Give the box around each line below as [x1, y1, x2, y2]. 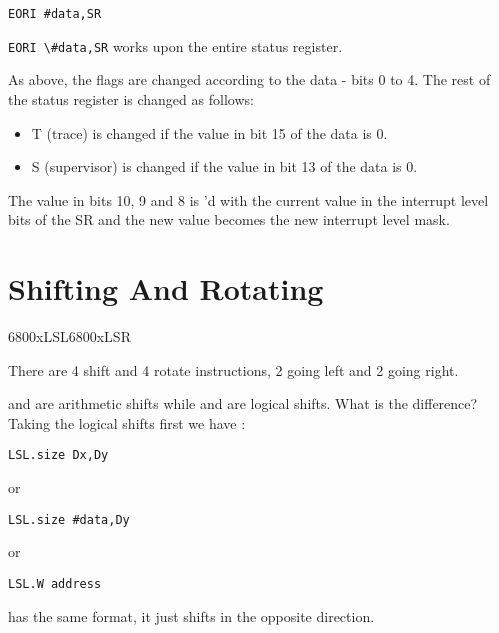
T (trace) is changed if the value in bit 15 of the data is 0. [31, 122, 388, 143]
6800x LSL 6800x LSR [8, 326, 131, 346]
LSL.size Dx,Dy [8, 448, 109, 463]
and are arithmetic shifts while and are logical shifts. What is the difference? [8, 393, 478, 414]
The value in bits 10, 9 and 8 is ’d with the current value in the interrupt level [8, 189, 489, 210]
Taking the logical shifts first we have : [8, 412, 246, 433]
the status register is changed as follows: [8, 88, 254, 109]
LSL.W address [8, 576, 102, 591]
